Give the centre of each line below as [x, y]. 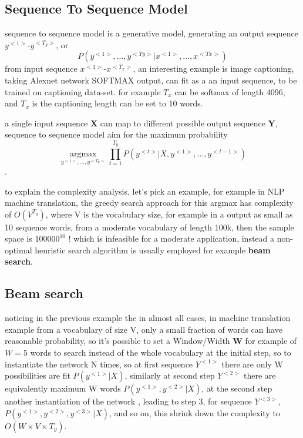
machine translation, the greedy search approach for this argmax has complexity [149, 203]
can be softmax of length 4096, [230, 91]
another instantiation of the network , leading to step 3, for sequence [128, 401]
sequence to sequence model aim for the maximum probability [116, 134]
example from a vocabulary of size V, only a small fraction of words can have [144, 329]
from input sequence [41, 68]
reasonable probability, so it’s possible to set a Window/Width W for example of [151, 341]
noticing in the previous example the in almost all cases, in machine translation [148, 318]
